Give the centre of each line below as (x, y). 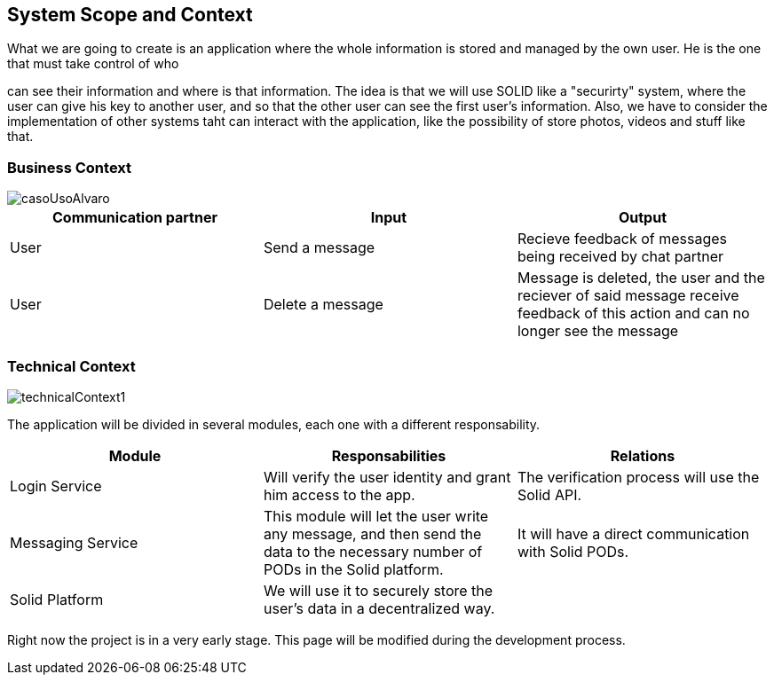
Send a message (319, 248)
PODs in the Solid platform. (353, 569)
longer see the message (598, 331)
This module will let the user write (376, 516)
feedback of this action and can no (633, 314)
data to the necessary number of (373, 551)
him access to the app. (339, 494)
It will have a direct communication (633, 533)
